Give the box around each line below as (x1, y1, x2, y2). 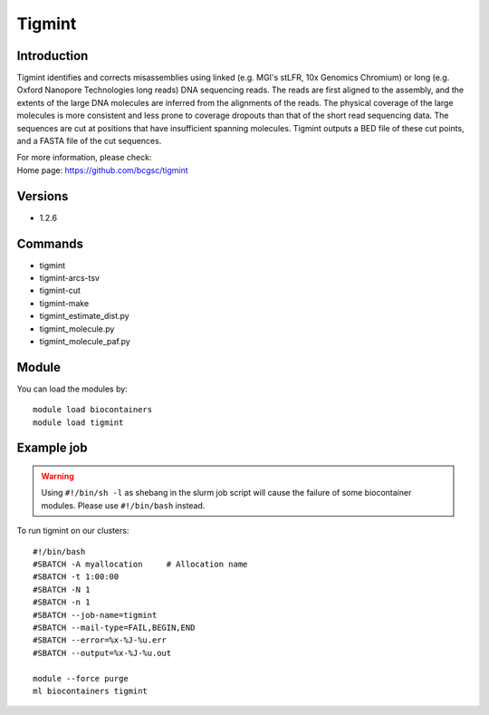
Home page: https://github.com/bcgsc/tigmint (16, 164, 189, 176)
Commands (16, 236, 84, 251)
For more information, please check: (16, 152, 152, 163)
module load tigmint (33, 417, 124, 428)
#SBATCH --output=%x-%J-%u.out (33, 648, 172, 658)
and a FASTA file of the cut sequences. (16, 136, 162, 147)
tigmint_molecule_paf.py (39, 335, 130, 346)
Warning (41, 471, 74, 482)
